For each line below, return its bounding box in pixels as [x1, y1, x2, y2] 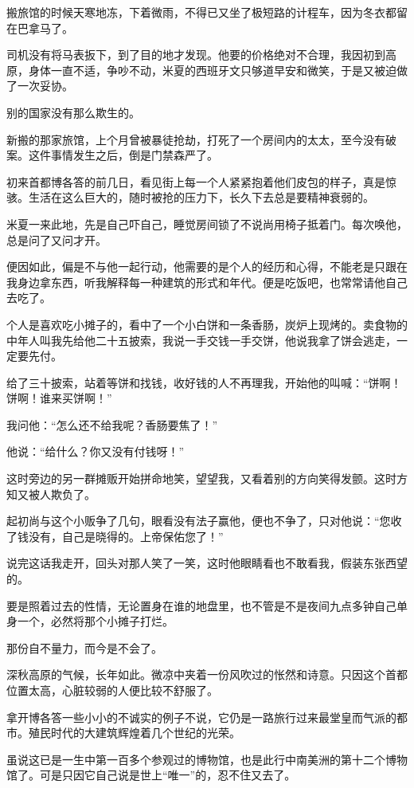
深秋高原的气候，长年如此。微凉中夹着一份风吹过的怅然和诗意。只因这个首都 [6, 666, 408, 683]
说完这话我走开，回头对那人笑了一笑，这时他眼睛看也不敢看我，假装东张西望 [6, 555, 408, 571]
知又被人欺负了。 [6, 485, 96, 502]
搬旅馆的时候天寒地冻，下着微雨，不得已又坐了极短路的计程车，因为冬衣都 [6, 4, 396, 20]
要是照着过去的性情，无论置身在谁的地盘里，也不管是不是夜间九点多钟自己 [6, 597, 396, 614]
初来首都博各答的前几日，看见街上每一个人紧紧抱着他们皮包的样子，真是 [6, 173, 385, 190]
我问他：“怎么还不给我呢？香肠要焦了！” [6, 416, 218, 433]
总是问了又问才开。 [6, 231, 107, 248]
